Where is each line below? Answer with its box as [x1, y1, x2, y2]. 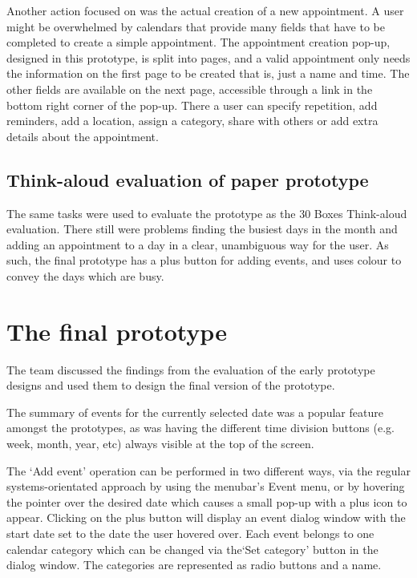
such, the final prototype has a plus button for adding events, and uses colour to [6, 252, 402, 269]
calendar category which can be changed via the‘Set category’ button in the [6, 540, 379, 557]
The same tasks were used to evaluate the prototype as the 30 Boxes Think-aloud [6, 204, 407, 221]
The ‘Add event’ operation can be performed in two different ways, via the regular [6, 462, 411, 479]
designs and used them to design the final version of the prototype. [6, 377, 335, 394]
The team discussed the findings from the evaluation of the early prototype [6, 361, 375, 378]
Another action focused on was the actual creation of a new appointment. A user [6, 2, 404, 18]
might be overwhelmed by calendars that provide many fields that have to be [6, 18, 385, 34]
